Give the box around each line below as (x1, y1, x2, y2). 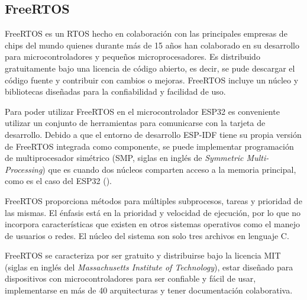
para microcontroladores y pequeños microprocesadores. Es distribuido (5, 50, 260, 63)
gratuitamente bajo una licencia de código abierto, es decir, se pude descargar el (5, 62, 295, 74)
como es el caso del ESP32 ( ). (5, 175, 112, 187)
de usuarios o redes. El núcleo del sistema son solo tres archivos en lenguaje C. (5, 229, 289, 241)
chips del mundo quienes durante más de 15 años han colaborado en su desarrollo (5, 38, 300, 51)
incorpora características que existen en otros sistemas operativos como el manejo (5, 218, 300, 230)
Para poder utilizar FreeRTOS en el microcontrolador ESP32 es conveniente (5, 105, 280, 117)
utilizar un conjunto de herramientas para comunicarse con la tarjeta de (5, 117, 266, 129)
